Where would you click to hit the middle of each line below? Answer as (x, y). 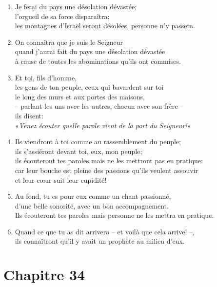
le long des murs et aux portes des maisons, (80, 96)
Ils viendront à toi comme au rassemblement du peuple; (98, 142)
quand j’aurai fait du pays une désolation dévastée (90, 51)
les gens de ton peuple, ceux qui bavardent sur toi (89, 87)
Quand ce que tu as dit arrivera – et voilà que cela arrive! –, (105, 231)
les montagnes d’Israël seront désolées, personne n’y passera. (105, 26)
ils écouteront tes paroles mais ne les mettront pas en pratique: (109, 161)
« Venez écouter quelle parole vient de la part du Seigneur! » (103, 125)
